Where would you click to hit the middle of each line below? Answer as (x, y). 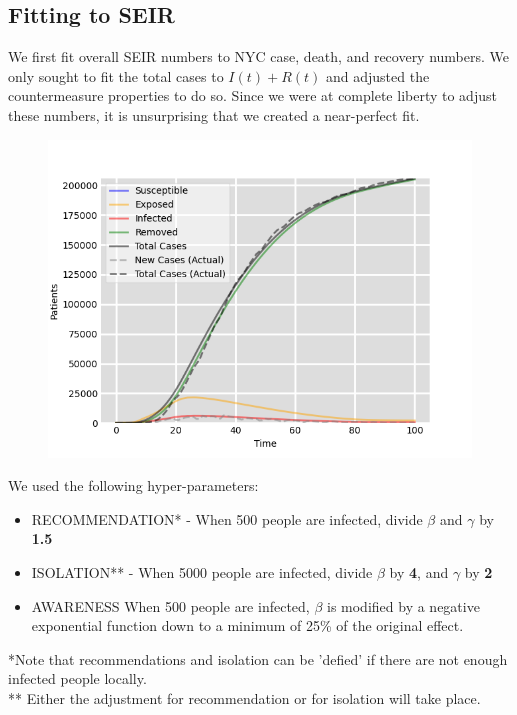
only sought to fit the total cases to (116, 75)
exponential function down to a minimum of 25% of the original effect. (247, 625)
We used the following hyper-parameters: (133, 485)
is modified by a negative (403, 605)
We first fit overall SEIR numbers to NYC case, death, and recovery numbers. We (259, 56)
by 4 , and (419, 571)
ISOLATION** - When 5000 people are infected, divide (202, 571)
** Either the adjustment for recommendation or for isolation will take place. (244, 697)
